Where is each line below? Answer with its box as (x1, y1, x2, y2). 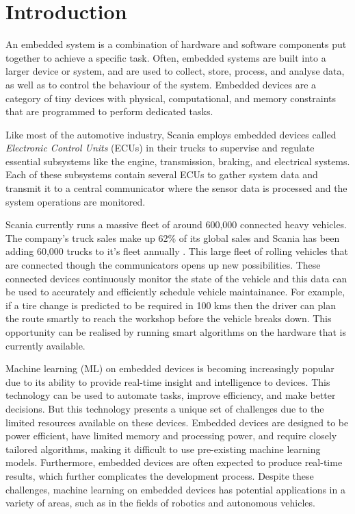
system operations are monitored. (5, 194, 146, 208)
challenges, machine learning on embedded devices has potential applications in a (5, 482, 345, 496)
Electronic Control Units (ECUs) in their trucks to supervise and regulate (5, 140, 315, 155)
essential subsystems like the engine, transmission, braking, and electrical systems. (5, 154, 350, 168)
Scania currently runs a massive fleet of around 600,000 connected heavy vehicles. (5, 217, 347, 232)
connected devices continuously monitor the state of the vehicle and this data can (5, 271, 347, 285)
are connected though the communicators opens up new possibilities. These (5, 258, 321, 272)
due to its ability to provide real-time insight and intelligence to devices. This (5, 374, 330, 389)
